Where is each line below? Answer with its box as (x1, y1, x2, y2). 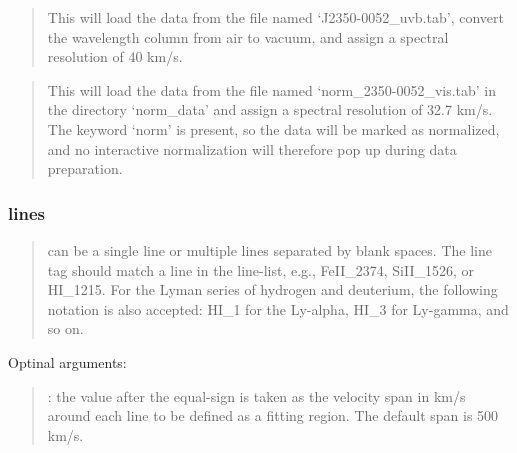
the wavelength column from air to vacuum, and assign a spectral (47, 26, 449, 47)
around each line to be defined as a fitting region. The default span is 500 (47, 405, 499, 426)
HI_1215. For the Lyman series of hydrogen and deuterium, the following (47, 279, 498, 300)
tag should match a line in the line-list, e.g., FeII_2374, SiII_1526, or (47, 259, 475, 280)
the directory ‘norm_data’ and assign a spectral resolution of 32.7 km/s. (47, 99, 493, 120)
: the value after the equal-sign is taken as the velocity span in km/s (47, 385, 466, 406)
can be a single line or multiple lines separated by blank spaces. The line (47, 239, 492, 260)
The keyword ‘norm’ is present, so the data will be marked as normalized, (47, 118, 500, 139)
